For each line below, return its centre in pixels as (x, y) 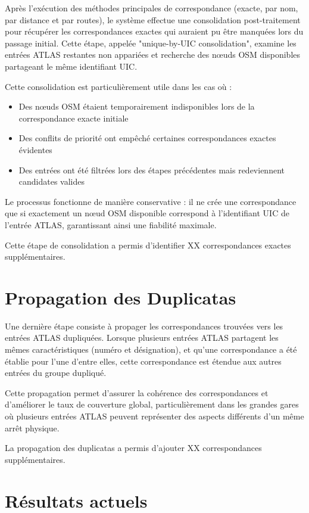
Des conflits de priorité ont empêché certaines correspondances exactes (147, 138)
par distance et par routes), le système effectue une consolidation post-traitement (153, 19)
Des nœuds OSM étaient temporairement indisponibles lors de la (137, 106)
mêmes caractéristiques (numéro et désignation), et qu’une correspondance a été (151, 349)
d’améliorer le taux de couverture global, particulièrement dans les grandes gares (152, 404)
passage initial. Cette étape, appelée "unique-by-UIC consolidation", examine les (151, 43)
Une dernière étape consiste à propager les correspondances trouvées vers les (144, 326)
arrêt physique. (32, 427)
